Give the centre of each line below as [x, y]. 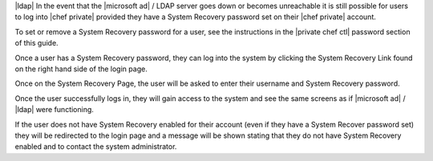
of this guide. [37, 43]
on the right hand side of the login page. [81, 69]
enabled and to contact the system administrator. [96, 147]
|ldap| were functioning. [54, 110]
